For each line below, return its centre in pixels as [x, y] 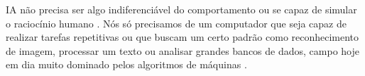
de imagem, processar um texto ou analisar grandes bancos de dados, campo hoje [182, 50]
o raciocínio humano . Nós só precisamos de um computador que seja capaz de [176, 23]
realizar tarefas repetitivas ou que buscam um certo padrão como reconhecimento [182, 37]
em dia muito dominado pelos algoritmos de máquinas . [126, 64]
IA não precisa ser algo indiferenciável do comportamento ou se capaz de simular [181, 9]
